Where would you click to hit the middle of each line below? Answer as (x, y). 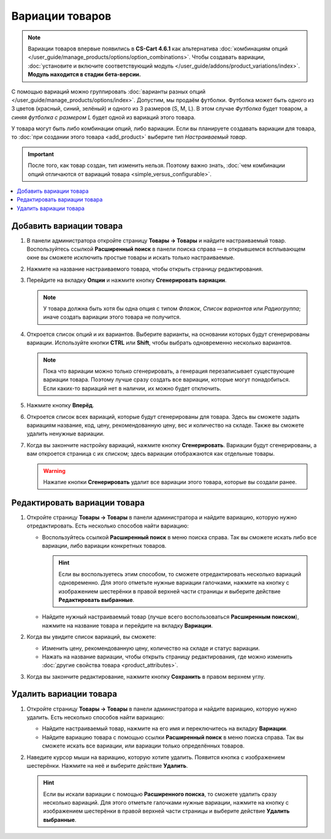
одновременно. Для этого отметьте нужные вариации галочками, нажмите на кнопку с (174, 583)
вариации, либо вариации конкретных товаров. (104, 545)
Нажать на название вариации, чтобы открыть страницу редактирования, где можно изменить (167, 657)
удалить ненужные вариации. (66, 434)
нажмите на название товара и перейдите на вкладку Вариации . (127, 625)
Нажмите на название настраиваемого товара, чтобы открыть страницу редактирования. (145, 269)
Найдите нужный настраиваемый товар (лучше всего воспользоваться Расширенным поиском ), (171, 617)
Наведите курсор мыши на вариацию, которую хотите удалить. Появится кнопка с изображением (156, 757)
